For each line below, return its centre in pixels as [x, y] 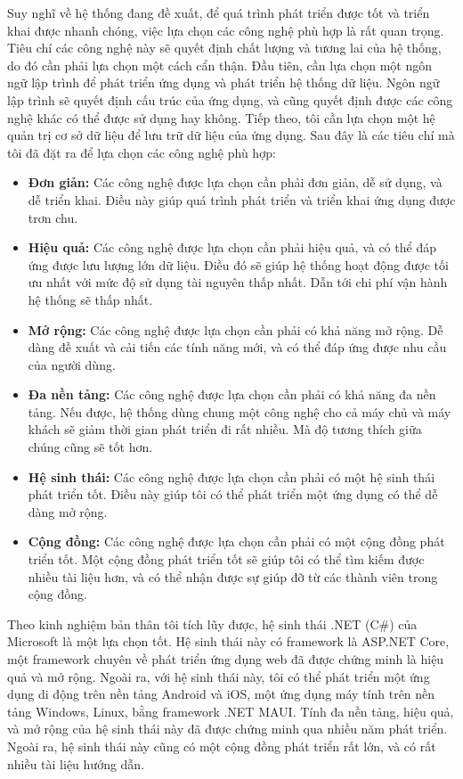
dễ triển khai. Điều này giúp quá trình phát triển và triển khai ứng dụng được [242, 199]
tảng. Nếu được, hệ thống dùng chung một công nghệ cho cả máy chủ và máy [240, 411]
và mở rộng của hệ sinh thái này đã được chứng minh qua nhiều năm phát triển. [227, 729]
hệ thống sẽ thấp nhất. [90, 299]
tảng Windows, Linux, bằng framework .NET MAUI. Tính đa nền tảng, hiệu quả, [231, 711]
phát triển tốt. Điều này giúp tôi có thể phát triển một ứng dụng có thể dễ [233, 494]
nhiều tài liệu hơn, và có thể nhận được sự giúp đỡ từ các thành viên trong [233, 576]
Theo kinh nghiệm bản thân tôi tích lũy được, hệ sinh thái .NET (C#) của [212, 623]
